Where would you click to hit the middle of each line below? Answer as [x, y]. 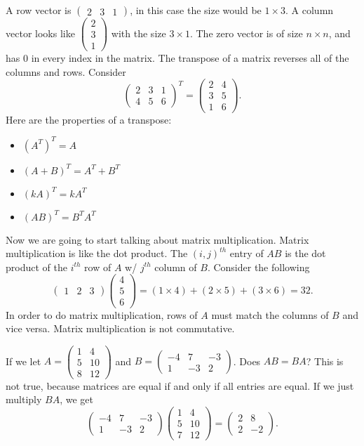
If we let [23, 361]
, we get [76, 399]
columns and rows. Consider [66, 71]
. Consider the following [258, 267]
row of [98, 267]
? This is [325, 361]
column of [176, 267]
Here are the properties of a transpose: [89, 119]
